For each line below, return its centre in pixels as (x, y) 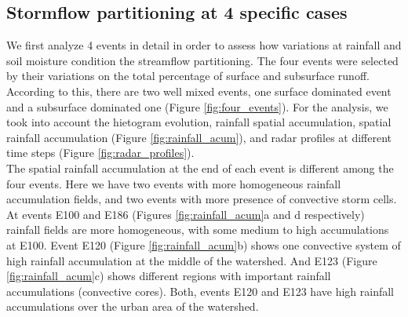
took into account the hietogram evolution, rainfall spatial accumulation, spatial (199, 122)
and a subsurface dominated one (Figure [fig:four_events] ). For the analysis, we (197, 106)
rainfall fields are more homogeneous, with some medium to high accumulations (198, 230)
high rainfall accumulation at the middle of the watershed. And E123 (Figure (192, 260)
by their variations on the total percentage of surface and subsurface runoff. (188, 76)
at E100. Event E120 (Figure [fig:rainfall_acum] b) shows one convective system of (204, 244)
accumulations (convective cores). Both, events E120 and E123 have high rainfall (200, 291)
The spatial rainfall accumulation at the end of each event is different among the (200, 168)
